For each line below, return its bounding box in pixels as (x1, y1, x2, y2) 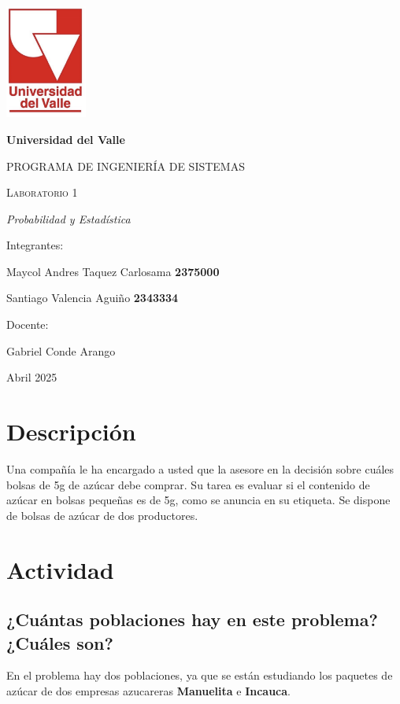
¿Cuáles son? (6, 630, 113, 654)
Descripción (6, 415, 136, 448)
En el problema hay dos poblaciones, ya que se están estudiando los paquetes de (6, 667, 393, 684)
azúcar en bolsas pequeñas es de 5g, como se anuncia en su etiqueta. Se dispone (6, 492, 391, 508)
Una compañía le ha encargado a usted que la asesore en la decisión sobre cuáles (6, 460, 394, 477)
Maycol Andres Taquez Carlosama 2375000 (6, 263, 220, 279)
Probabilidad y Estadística (6, 210, 131, 227)
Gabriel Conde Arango (6, 342, 116, 359)
